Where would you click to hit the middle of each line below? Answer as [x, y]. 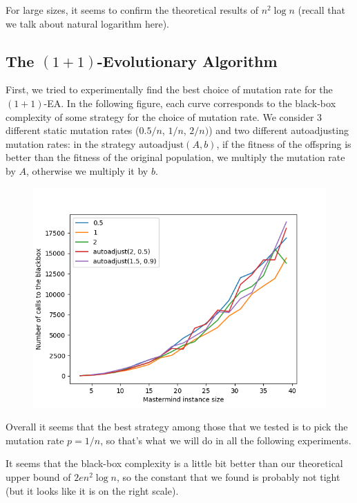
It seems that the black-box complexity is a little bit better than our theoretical [174, 463]
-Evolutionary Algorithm [187, 60]
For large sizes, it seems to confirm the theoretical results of [132, 10]
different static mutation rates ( [73, 130]
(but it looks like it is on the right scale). [92, 490]
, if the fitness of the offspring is [284, 143]
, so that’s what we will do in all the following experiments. [226, 440]
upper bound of [38, 476]
